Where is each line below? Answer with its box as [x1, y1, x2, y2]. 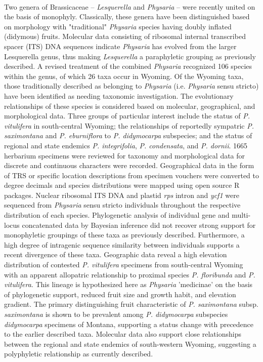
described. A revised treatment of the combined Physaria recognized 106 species [4, 61, 252, 71]
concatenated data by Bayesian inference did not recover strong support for [22, 219, 256, 230]
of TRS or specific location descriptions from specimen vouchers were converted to [4, 170, 259, 180]
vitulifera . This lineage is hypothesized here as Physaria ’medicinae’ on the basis [4, 279, 253, 290]
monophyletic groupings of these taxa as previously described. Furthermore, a [4, 229, 245, 240]
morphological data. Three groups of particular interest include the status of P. [4, 110, 250, 121]
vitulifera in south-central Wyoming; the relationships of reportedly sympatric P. [4, 120, 254, 131]
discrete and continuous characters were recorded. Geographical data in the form [4, 160, 254, 171]
